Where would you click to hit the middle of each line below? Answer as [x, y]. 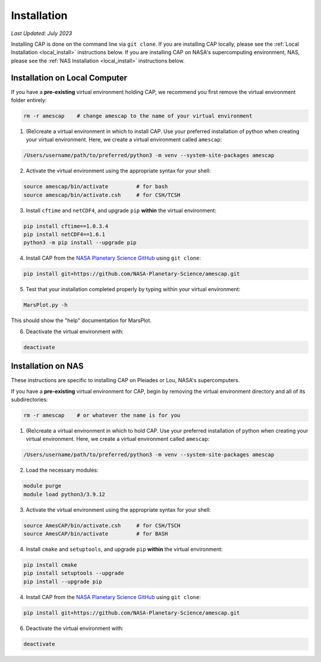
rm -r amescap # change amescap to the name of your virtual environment [138, 116]
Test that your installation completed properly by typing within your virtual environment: [133, 289]
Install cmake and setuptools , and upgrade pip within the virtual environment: [124, 549]
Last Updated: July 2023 [42, 33]
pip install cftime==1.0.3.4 [66, 226]
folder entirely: [29, 100]
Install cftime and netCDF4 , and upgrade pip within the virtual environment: [121, 210]
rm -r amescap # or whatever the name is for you [102, 415]
